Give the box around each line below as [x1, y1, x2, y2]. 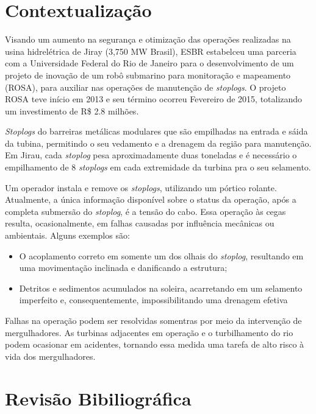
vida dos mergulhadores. [5, 349, 96, 362]
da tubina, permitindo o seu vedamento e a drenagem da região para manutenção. [5, 136, 312, 149]
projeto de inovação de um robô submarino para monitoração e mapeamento [5, 68, 291, 81]
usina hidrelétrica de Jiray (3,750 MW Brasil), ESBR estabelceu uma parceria [5, 44, 296, 57]
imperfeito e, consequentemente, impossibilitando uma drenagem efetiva [19, 293, 288, 306]
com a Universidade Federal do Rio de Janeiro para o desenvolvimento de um [5, 57, 294, 69]
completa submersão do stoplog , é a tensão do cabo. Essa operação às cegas [5, 205, 286, 217]
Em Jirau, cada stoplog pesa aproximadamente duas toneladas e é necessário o [5, 149, 297, 161]
